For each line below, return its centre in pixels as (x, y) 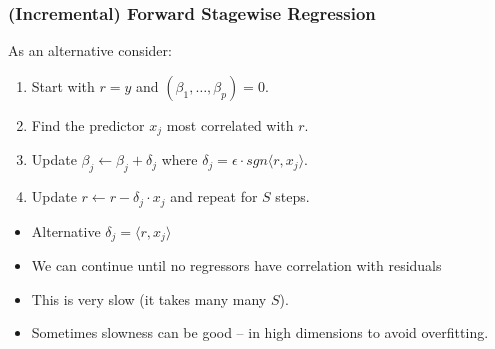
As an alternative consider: (90, 50)
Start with (63, 85)
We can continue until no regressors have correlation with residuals (236, 264)
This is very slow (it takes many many (149, 298)
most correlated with (230, 124)
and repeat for (214, 196)
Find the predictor (88, 124)
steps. (292, 196)
